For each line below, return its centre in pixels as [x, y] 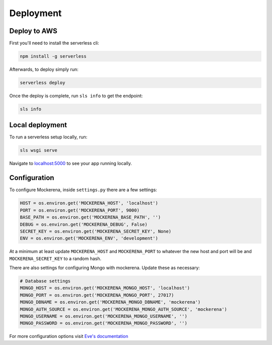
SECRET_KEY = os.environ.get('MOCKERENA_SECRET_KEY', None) [96, 231]
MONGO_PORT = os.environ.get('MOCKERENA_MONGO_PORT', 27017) [97, 295]
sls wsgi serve [39, 150]
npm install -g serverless [53, 56]
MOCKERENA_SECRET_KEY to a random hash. [55, 258]
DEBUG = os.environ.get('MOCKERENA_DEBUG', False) [84, 224]
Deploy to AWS [33, 31]
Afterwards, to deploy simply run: [44, 69]
